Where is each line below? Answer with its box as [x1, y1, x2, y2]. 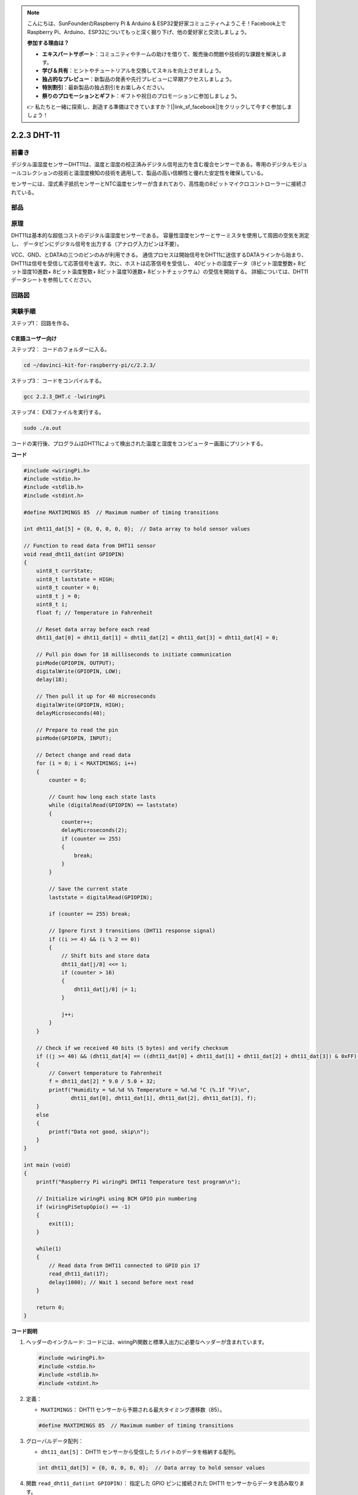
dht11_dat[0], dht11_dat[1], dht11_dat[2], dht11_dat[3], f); [70, 1094, 257, 1102]
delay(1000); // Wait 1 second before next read [48, 1279, 194, 1286]
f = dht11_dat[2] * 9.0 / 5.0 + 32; [48, 1078, 156, 1085]
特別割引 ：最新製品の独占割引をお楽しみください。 [42, 84, 168, 91]
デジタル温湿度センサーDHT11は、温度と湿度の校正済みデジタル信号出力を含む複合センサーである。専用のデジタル [11, 161, 292, 168]
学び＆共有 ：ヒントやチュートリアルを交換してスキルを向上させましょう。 [42, 67, 225, 74]
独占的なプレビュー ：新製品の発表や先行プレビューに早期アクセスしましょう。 [42, 75, 235, 83]
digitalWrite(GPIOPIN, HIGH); [36, 701, 125, 708]
